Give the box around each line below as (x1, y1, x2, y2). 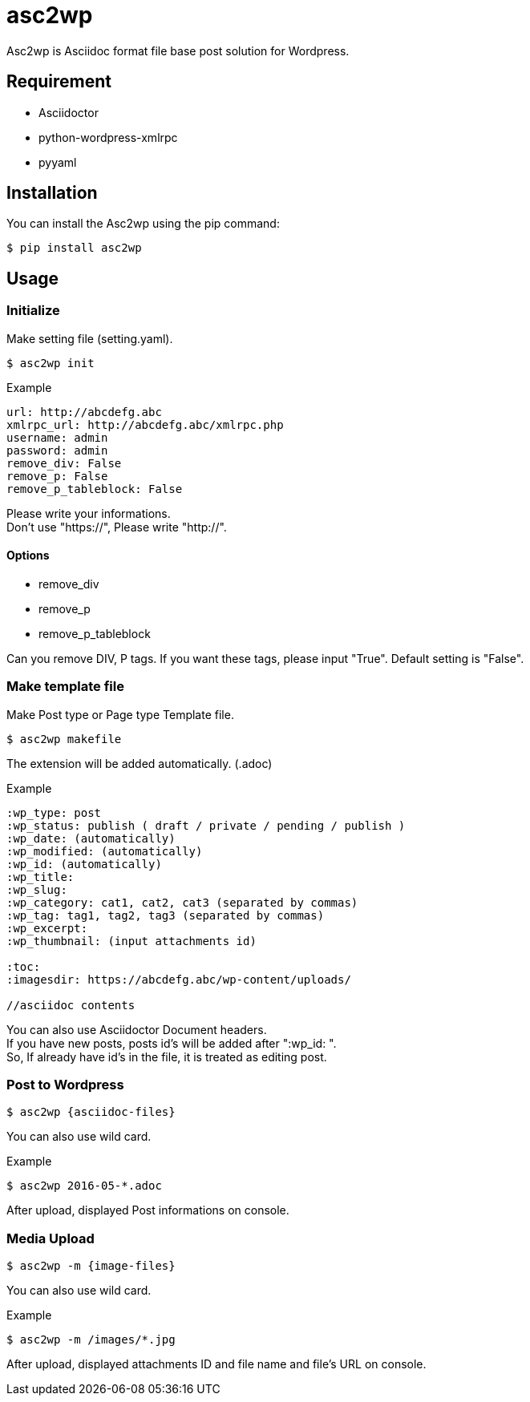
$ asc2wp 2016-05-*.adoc (6, 1179, 162, 1193)
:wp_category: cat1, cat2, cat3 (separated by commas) (6, 895, 358, 909)
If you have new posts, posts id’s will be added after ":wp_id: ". (6, 1036, 337, 1050)
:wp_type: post (6, 806, 102, 819)
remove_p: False (6, 469, 108, 483)
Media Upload (6, 1230, 95, 1246)
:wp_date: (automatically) (6, 831, 176, 845)
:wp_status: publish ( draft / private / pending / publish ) (6, 818, 406, 832)
